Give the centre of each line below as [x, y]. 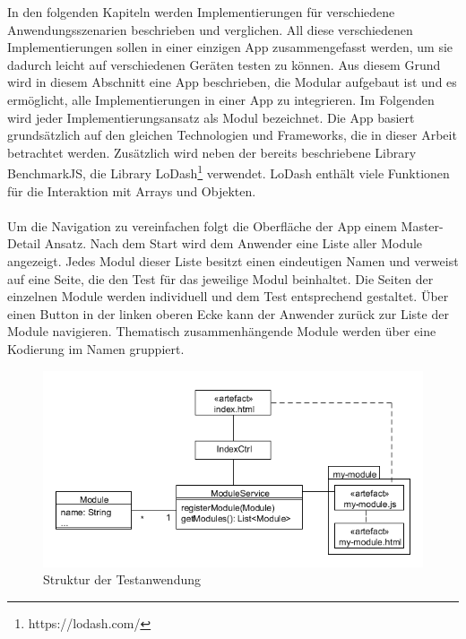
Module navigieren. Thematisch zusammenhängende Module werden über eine [222, 331]
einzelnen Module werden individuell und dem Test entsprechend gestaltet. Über [228, 296]
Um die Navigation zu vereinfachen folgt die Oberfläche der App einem [202, 225]
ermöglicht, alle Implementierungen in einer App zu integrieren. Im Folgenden [221, 99]
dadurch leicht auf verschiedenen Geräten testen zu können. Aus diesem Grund [224, 64]
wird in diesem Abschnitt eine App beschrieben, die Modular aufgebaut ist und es [232, 82]
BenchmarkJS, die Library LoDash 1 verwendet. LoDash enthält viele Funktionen [229, 172]
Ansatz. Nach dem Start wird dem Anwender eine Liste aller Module [233, 243]
